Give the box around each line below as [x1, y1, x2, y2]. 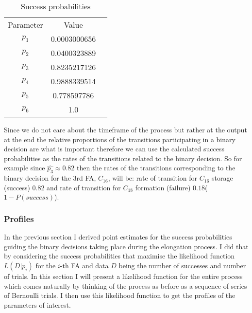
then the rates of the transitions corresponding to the [77, 163, 235, 173]
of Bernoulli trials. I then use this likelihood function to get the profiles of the [4, 290, 235, 300]
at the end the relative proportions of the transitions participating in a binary [4, 134, 235, 144]
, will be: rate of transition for [108, 173, 198, 183]
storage [212, 173, 233, 183]
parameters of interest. [4, 299, 71, 310]
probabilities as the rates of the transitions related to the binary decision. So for [4, 153, 242, 163]
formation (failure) [135, 182, 191, 192]
